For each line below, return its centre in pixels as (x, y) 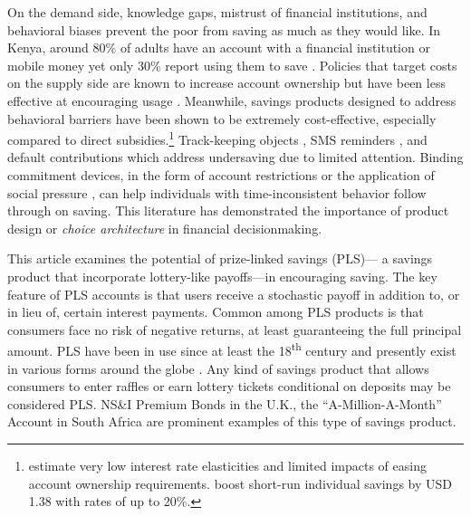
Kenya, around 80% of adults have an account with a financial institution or (219, 48)
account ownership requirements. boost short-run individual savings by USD (240, 483)
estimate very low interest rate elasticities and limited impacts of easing (227, 465)
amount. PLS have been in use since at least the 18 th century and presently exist (232, 349)
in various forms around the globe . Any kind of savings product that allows (218, 368)
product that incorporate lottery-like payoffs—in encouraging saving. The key (222, 276)
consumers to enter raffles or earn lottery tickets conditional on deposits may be (229, 386)
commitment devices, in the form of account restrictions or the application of (221, 175)
